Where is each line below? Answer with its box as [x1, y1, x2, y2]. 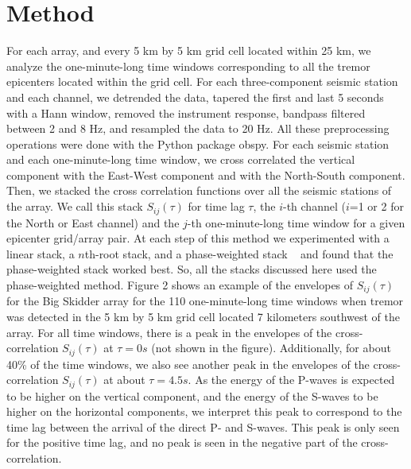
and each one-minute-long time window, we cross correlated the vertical [6, 151, 355, 168]
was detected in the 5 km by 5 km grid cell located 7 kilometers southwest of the [6, 308, 400, 324]
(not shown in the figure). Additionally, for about [151, 339, 391, 356]
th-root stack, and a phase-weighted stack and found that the [84, 245, 394, 262]
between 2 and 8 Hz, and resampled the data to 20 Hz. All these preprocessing [6, 120, 390, 137]
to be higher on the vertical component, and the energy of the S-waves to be [6, 387, 378, 404]
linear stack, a [6, 245, 75, 262]
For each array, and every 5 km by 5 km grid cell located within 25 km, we [6, 42, 371, 59]
